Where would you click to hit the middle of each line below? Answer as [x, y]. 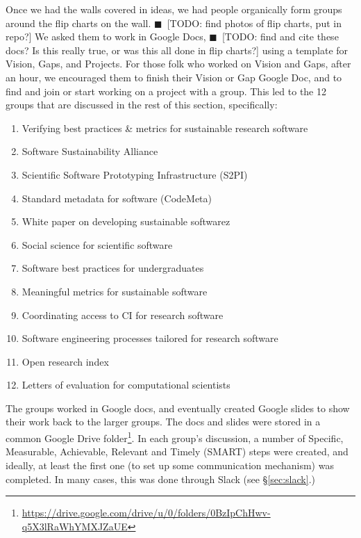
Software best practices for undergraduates [113, 268]
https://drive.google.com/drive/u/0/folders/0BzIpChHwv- [146, 513]
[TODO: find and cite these [280, 36]
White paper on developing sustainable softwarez [126, 221]
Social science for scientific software [97, 244]
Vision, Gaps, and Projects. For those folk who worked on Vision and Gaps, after [178, 64]
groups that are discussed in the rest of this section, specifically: [142, 105]
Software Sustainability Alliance [90, 151]
